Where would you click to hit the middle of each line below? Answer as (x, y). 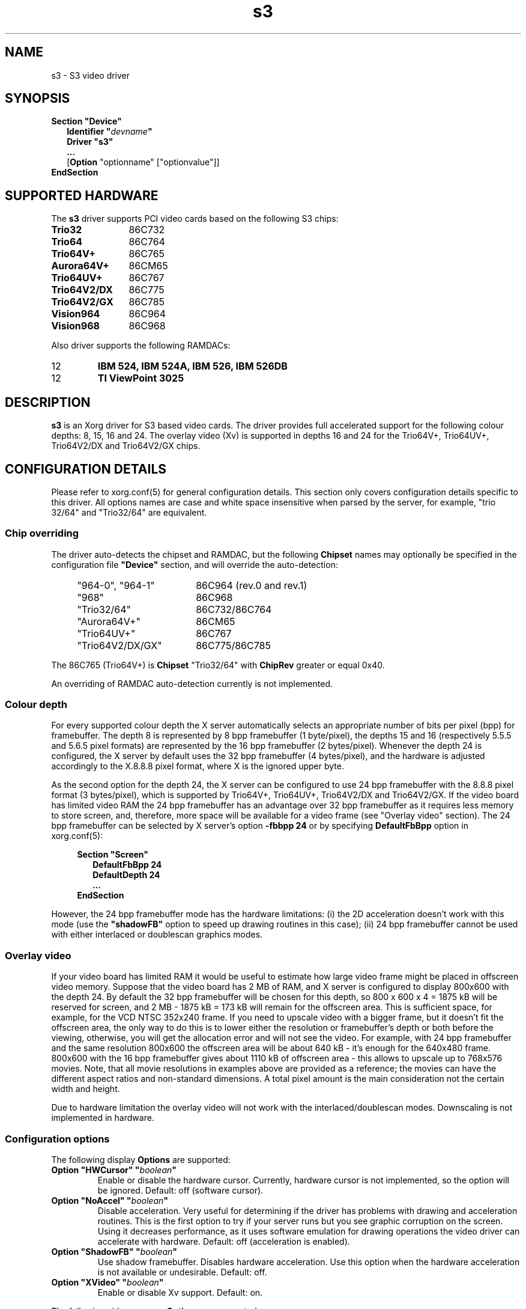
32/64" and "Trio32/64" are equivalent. (129, 512)
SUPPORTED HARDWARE (82, 195)
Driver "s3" (90, 142)
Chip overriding (42, 533)
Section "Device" (86, 121)
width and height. (86, 1089)
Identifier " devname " (110, 132)
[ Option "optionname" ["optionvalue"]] (143, 162)
